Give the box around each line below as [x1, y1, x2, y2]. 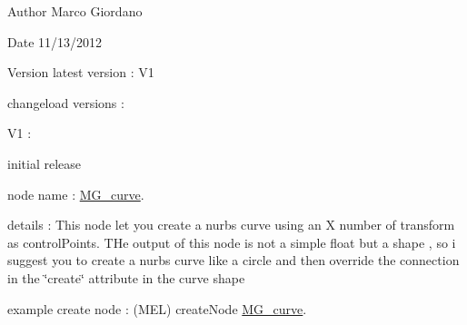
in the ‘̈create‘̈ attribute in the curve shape [7, 268, 245, 287]
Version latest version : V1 [7, 63, 154, 82]
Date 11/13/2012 [7, 32, 103, 51]
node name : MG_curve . [7, 184, 144, 203]
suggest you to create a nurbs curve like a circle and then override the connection [7, 251, 460, 270]
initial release [7, 153, 82, 172]
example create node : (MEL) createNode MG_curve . [7, 299, 307, 318]
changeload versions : [7, 93, 124, 112]
